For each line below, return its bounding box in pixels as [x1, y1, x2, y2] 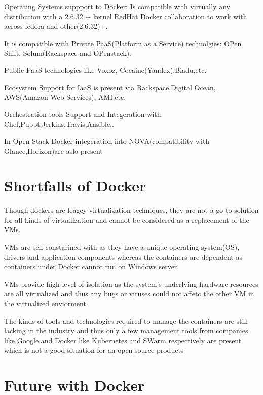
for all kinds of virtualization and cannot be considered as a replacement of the [4, 214, 249, 225]
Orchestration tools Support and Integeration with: [4, 108, 163, 119]
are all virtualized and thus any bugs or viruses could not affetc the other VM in [4, 288, 254, 299]
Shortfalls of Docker [4, 175, 146, 196]
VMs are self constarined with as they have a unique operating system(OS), [4, 242, 240, 252]
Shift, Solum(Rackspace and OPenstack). [4, 48, 132, 58]
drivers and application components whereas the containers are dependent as [4, 251, 242, 262]
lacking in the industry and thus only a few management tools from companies [4, 325, 248, 336]
